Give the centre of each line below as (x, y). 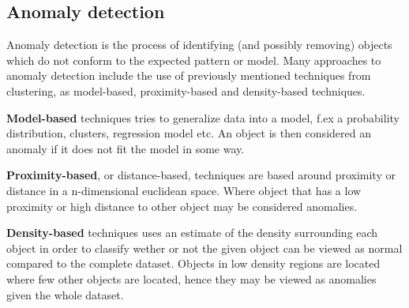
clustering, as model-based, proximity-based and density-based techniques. (186, 90)
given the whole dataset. (65, 294)
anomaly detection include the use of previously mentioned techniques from (189, 75)
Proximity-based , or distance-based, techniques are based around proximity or (201, 175)
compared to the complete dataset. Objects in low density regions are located (193, 263)
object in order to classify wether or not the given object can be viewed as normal (204, 248)
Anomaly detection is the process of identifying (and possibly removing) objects (199, 45)
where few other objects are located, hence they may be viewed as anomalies (191, 278)
